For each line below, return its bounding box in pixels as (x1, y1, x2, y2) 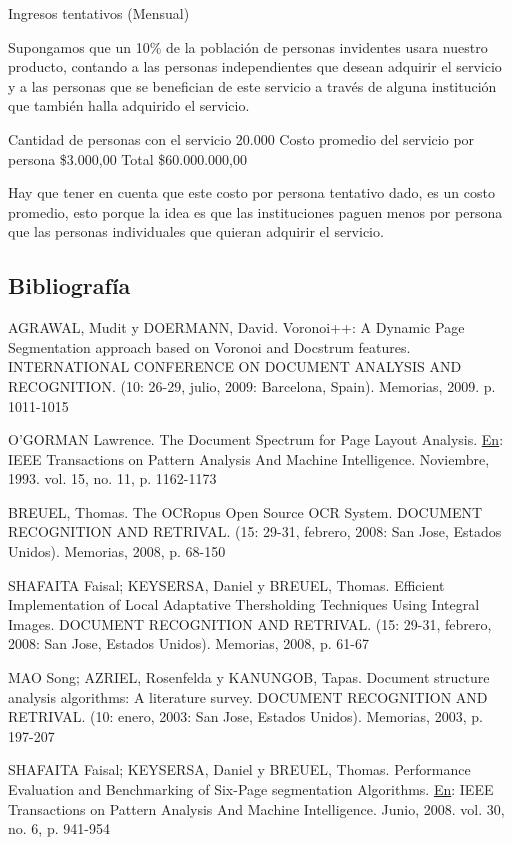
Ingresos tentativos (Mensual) (8, 3, 190, 23)
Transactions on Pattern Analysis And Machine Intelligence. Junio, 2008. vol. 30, (8, 798, 505, 819)
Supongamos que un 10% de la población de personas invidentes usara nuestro (8, 36, 488, 57)
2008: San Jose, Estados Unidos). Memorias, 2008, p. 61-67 (8, 633, 369, 654)
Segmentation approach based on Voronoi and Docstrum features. (8, 336, 411, 357)
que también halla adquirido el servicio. (8, 95, 250, 116)
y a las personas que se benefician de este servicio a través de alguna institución (8, 75, 497, 96)
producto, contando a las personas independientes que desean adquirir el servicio (8, 56, 502, 77)
